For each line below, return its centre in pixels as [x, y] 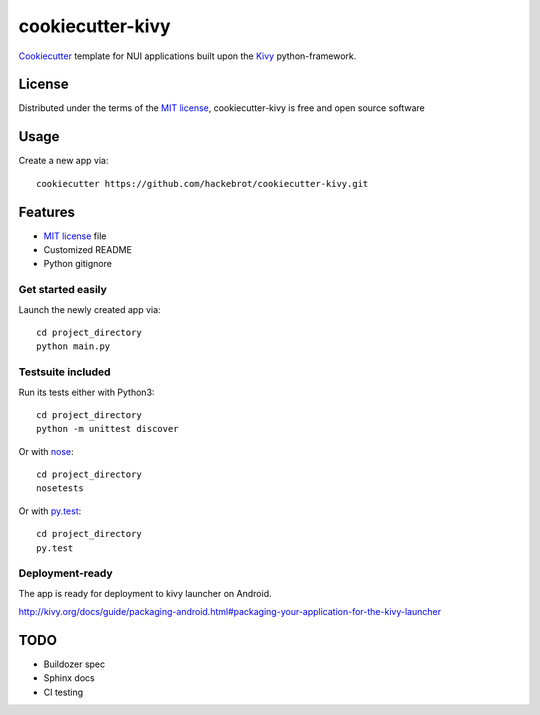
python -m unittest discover [107, 429]
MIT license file [75, 236]
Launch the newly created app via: [89, 309]
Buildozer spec [74, 664]
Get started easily [62, 290]
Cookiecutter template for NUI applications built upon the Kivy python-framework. [187, 56]
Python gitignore [77, 264]
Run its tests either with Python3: [86, 392]
